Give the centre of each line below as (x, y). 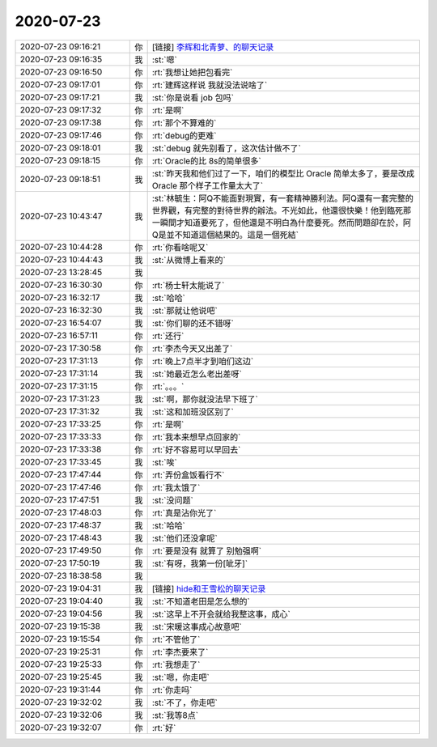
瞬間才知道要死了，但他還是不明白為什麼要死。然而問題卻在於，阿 (286, 223)
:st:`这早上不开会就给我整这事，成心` (221, 613)
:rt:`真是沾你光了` (184, 512)
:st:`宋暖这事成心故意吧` (197, 626)
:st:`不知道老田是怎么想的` (201, 601)
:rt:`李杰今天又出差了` (192, 348)
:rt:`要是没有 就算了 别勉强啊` (207, 550)
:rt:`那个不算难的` (184, 123)
